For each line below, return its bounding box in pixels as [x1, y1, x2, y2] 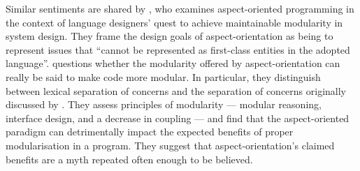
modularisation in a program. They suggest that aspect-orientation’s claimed [6, 137, 335, 152]
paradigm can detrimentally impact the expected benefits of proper [6, 124, 294, 139]
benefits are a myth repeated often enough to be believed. [6, 151, 253, 166]
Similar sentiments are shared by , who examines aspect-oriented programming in [6, 1, 354, 15]
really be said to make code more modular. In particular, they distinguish [6, 69, 321, 84]
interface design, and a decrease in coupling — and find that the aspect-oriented [6, 110, 350, 125]
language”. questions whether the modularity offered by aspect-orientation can [6, 56, 340, 70]
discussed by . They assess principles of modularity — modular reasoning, [6, 97, 322, 112]
